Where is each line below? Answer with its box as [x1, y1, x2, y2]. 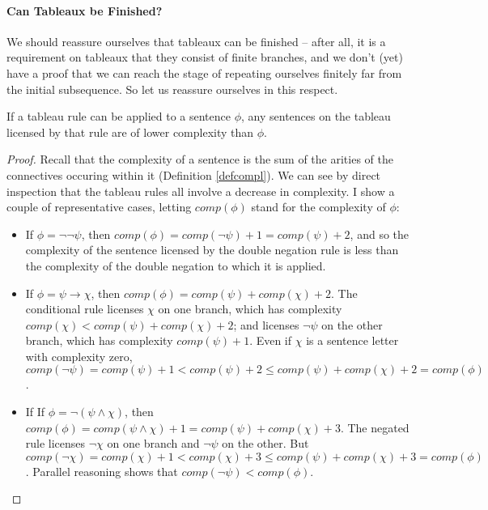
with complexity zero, [25, 347, 133, 364]
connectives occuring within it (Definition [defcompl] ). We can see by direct [6, 166, 381, 183]
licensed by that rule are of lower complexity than [6, 123, 254, 140]
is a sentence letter [306, 332, 399, 349]
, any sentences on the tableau [241, 108, 391, 125]
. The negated [340, 419, 409, 436]
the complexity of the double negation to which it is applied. [25, 257, 326, 274]
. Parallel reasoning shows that [25, 462, 178, 479]
